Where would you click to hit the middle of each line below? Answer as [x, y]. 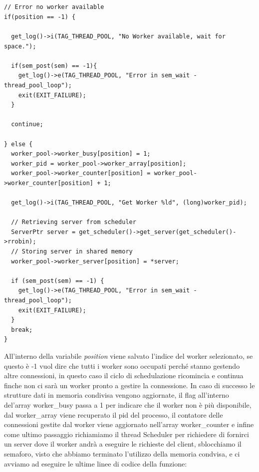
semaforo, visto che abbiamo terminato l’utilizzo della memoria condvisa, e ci [122, 453]
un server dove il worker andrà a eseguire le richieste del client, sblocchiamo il [123, 444]
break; [22, 330]
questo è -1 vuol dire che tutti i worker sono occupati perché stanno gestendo [122, 365]
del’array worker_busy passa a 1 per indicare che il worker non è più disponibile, [128, 404]
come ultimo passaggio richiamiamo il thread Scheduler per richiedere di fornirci [127, 434]
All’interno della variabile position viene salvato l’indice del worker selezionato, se [129, 355]
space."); [20, 46]
